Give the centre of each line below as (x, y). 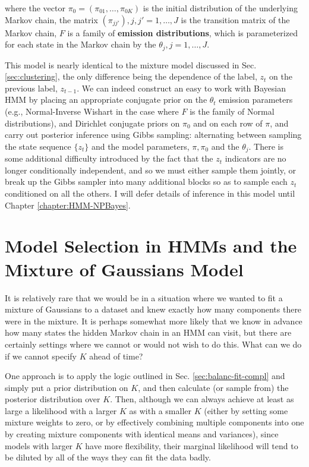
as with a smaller (160, 410)
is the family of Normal (232, 111)
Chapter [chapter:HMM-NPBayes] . (68, 205)
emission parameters (256, 100)
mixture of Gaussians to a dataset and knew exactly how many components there (153, 309)
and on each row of (228, 123)
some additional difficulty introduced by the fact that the (109, 158)
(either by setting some (246, 410)
